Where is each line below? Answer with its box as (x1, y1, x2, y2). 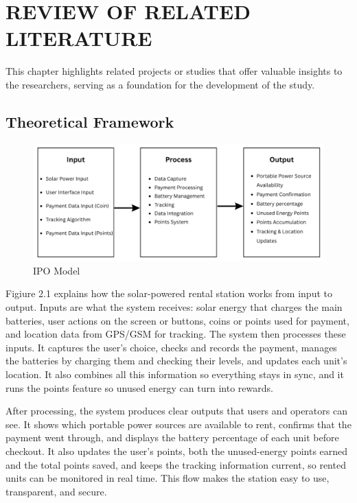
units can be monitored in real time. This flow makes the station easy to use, (5, 471, 330, 485)
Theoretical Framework (5, 110, 174, 132)
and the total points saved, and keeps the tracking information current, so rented (5, 457, 346, 471)
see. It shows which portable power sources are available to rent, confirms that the (5, 417, 352, 431)
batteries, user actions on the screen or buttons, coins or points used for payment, (5, 313, 349, 327)
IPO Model (33, 263, 80, 277)
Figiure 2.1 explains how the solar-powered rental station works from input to (5, 286, 332, 301)
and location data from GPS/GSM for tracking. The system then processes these (5, 327, 346, 341)
